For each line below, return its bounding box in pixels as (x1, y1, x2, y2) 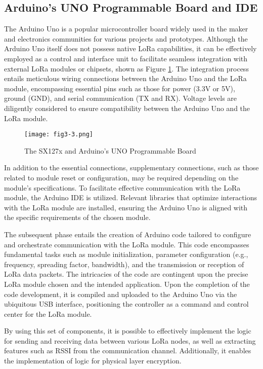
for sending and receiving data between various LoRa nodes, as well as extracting (4, 335, 256, 346)
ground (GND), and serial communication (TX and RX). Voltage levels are (4, 93, 237, 103)
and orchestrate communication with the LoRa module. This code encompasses (4, 239, 249, 249)
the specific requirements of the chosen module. (4, 212, 151, 223)
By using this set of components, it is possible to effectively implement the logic (4, 325, 251, 336)
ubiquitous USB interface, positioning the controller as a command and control (4, 299, 249, 309)
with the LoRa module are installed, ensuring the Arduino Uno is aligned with (4, 202, 248, 212)
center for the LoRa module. (4, 308, 92, 319)
